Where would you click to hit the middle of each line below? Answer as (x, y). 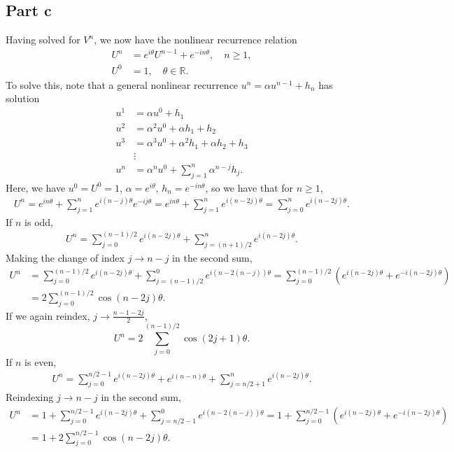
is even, (41, 361)
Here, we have (36, 187)
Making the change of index (65, 257)
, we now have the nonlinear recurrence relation (196, 40)
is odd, (39, 221)
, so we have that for (249, 187)
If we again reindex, (48, 315)
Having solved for (43, 40)
